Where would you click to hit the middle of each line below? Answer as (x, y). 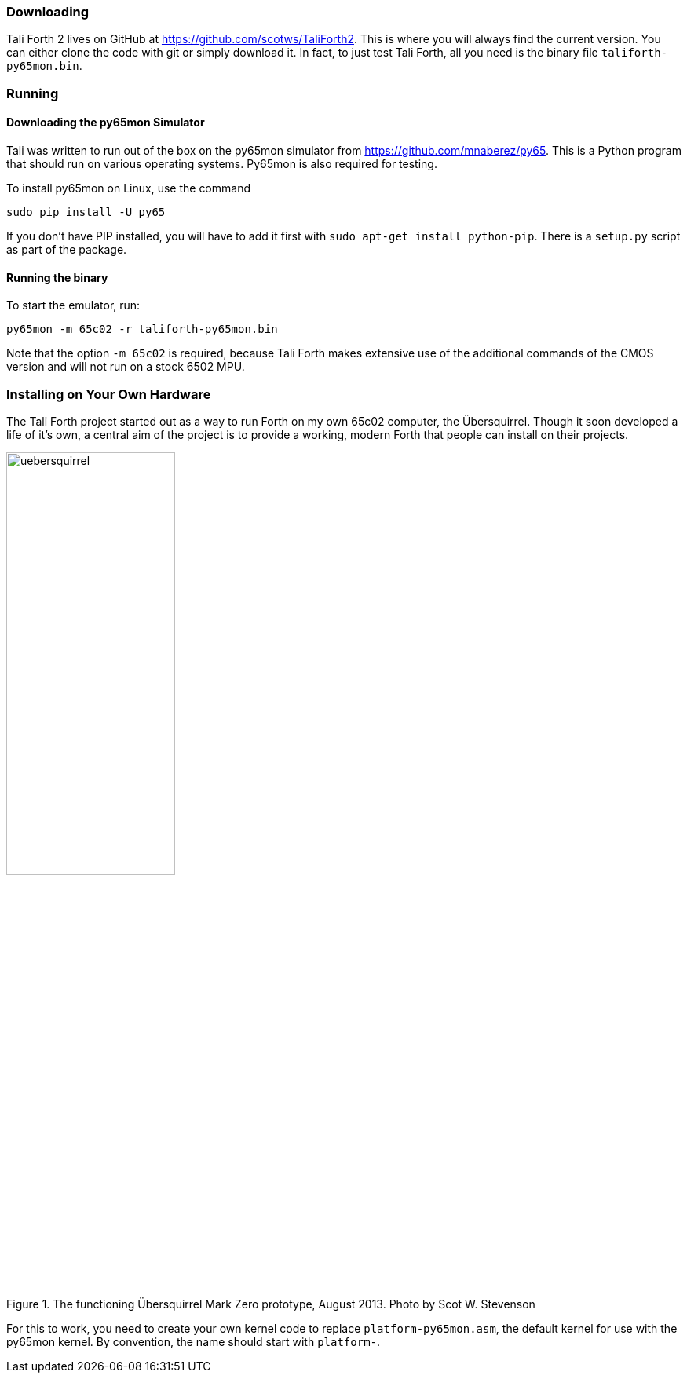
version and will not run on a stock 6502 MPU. (126, 367)
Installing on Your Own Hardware (109, 394)
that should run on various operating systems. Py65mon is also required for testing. (222, 163)
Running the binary (57, 277)
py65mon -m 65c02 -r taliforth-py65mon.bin (142, 329)
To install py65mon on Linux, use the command (129, 188)
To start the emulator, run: (73, 305)
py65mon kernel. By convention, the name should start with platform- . (194, 1341)
